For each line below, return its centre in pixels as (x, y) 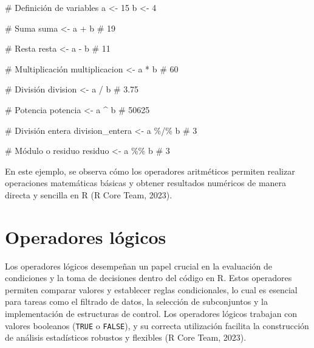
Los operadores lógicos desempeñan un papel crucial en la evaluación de (139, 266)
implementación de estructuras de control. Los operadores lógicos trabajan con (151, 314)
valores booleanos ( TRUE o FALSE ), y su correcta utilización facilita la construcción (157, 325)
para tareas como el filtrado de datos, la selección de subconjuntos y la (136, 301)
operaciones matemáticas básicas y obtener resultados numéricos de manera (146, 183)
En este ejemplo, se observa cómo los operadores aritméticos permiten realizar (150, 171)
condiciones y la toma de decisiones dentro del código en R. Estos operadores (148, 278)
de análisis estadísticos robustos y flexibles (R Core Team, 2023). (126, 337)
